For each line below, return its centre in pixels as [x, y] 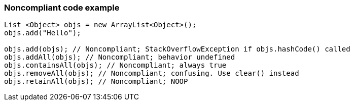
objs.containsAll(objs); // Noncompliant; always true [115, 65]
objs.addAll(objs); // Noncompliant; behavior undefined [120, 57]
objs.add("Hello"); [43, 33]
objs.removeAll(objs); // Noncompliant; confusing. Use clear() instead [152, 73]
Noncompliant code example [62, 8]
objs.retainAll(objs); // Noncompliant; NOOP [96, 82]
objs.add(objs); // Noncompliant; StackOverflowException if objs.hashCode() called [177, 49]
